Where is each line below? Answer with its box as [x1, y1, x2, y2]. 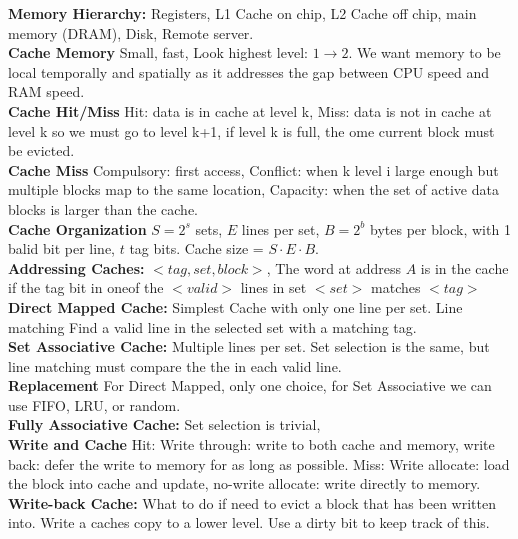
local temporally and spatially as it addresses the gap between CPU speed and [8, 61, 489, 82]
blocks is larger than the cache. [8, 198, 198, 219]
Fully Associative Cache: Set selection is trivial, [8, 414, 321, 435]
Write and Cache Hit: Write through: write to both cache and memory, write [8, 434, 495, 455]
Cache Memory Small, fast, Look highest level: [8, 42, 308, 63]
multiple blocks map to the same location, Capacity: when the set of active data [8, 179, 499, 200]
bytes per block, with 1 [370, 218, 511, 239]
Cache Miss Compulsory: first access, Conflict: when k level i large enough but [8, 159, 499, 180]
